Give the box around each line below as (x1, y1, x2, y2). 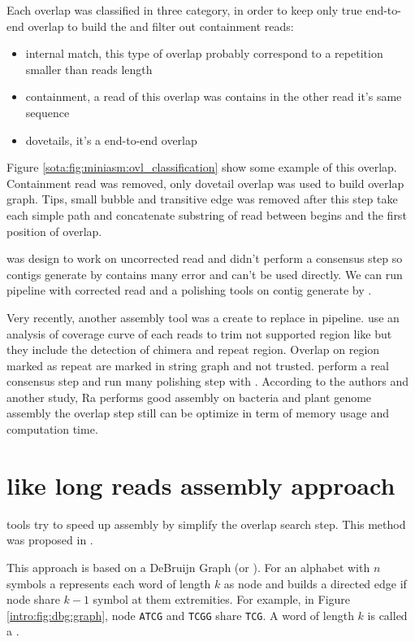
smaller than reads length (25, 60, 153, 77)
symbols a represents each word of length (6, 574, 211, 592)
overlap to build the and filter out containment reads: (28, 17, 294, 34)
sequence (25, 103, 70, 120)
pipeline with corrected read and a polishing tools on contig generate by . (6, 282, 372, 299)
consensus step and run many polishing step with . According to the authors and (6, 373, 409, 390)
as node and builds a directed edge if (223, 574, 407, 592)
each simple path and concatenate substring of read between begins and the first (6, 206, 407, 223)
